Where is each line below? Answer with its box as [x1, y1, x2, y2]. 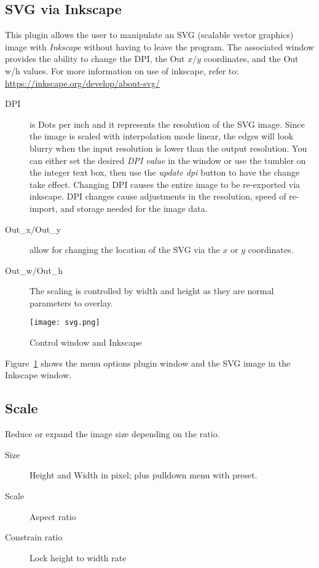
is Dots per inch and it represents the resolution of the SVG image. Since [30, 117, 305, 130]
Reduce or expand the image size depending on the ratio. [5, 427, 220, 440]
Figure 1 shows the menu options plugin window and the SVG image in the [5, 356, 291, 369]
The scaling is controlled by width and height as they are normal [30, 284, 274, 297]
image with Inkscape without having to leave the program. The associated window [5, 40, 314, 53]
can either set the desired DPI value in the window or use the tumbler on [30, 154, 306, 166]
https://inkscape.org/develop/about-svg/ [5, 76, 160, 89]
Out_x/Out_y [5, 222, 61, 235]
